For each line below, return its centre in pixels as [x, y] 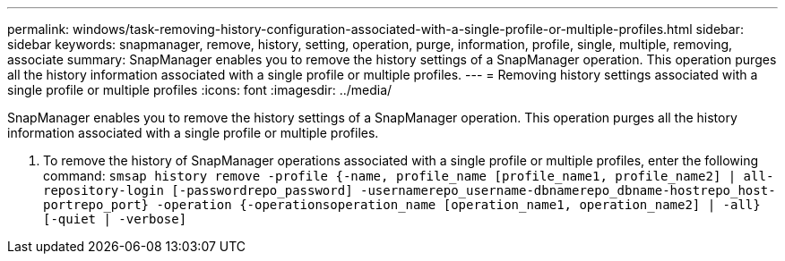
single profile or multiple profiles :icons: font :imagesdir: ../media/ [200, 90]
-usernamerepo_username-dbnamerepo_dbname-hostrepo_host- [568, 190]
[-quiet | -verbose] [115, 219]
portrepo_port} [96, 205]
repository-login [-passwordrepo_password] [198, 190]
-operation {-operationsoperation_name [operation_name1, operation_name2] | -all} [458, 205]
